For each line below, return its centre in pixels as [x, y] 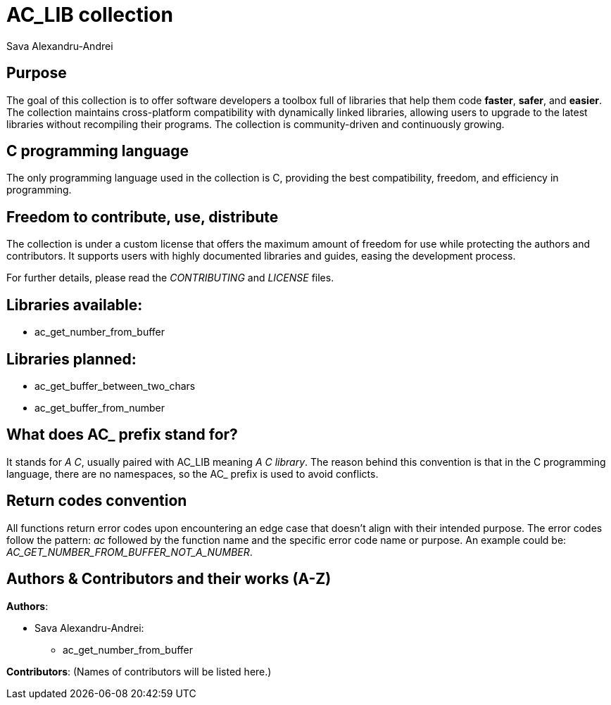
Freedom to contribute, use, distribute [143, 217]
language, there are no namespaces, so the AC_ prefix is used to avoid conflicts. [193, 474]
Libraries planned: [71, 359]
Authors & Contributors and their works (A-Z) [169, 579]
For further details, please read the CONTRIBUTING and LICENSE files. [170, 278]
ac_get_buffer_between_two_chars [115, 386]
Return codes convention [97, 501]
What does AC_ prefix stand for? [122, 435]
